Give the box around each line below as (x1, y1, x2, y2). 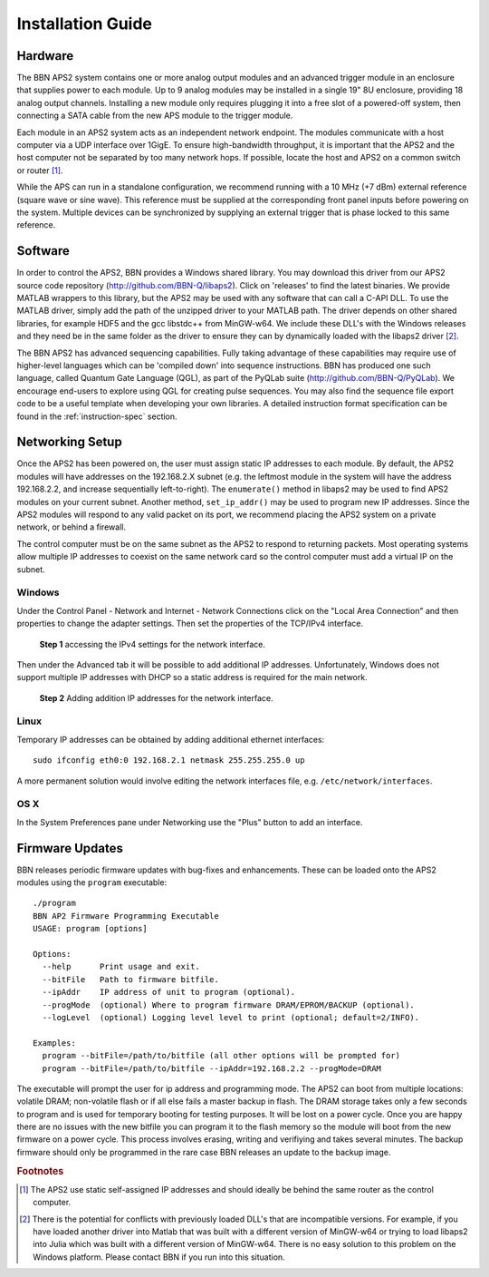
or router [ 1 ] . (16, 164, 63, 176)
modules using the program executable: (16, 877, 168, 888)
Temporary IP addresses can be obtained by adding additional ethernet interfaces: (16, 734, 325, 745)
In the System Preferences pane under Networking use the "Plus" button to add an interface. (16, 816, 363, 827)
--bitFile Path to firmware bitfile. (42, 974, 219, 984)
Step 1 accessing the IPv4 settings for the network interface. (39, 638, 266, 649)
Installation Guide (16, 14, 153, 34)
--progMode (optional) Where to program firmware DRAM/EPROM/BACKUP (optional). (42, 999, 416, 1010)
